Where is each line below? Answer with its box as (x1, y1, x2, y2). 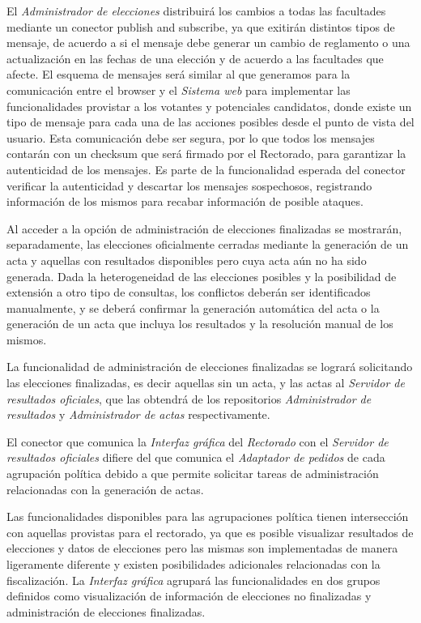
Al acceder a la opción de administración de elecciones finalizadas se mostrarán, (6, 220, 402, 237)
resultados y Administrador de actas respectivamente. (6, 406, 270, 423)
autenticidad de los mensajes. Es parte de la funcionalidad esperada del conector (6, 160, 406, 177)
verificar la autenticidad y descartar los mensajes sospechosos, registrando (6, 177, 372, 194)
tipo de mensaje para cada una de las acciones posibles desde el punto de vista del (6, 113, 415, 130)
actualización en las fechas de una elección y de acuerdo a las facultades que (6, 49, 384, 66)
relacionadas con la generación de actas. (6, 480, 204, 497)
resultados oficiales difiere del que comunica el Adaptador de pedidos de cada (6, 449, 385, 466)
